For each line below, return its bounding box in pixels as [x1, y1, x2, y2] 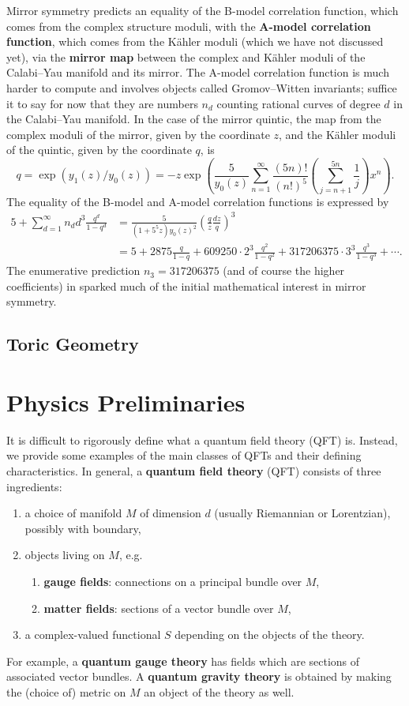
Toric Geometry [6, 332, 139, 356]
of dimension [140, 505, 201, 521]
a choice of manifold [24, 505, 122, 521]
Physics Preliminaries [6, 385, 246, 418]
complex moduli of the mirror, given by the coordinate [6, 126, 270, 142]
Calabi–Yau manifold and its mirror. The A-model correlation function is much [6, 64, 389, 81]
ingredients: [6, 478, 62, 494]
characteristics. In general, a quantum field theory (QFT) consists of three [6, 463, 381, 479]
